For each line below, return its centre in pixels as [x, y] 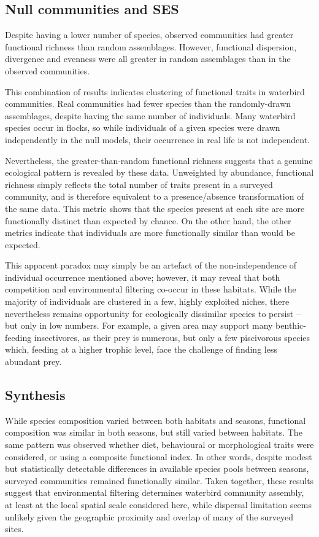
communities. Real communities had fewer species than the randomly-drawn [148, 104]
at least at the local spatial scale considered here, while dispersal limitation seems [159, 504]
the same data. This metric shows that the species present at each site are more [155, 208]
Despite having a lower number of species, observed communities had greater [149, 35]
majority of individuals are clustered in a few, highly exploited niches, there [147, 301]
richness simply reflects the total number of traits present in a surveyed [139, 184]
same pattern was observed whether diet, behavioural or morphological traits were [159, 445]
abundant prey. [33, 362]
